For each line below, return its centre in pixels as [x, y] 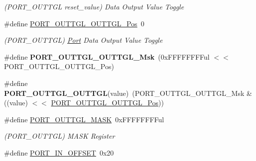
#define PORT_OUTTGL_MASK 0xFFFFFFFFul [84, 119]
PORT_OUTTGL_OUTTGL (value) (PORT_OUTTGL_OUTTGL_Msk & [128, 93]
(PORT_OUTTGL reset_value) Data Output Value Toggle [94, 6]
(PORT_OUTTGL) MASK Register [60, 136]
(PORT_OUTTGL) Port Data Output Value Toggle [83, 40]
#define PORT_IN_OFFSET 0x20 [59, 152]
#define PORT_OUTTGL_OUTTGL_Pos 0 [74, 23]
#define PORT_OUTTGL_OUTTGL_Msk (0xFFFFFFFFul [107, 56]
